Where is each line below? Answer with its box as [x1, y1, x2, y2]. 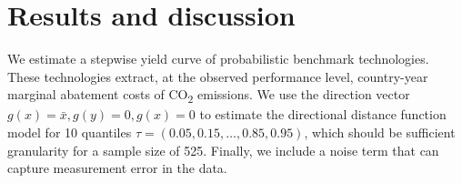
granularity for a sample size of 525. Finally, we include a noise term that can [7, 140, 439, 159]
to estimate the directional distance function [199, 105, 447, 124]
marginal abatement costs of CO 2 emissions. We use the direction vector [7, 85, 410, 107]
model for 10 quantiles [7, 123, 132, 142]
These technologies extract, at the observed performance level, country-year [7, 66, 428, 86]
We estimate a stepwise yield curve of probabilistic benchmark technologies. [7, 49, 429, 68]
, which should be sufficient [304, 123, 456, 142]
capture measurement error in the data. [7, 158, 227, 178]
